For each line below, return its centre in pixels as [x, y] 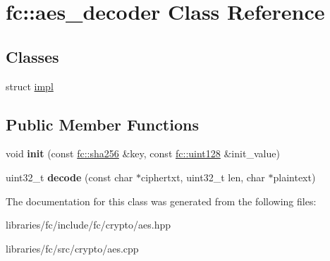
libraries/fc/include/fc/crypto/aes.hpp [88, 225]
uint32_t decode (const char [69, 177]
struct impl [30, 86]
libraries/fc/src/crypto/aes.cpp [72, 248]
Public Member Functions [102, 124]
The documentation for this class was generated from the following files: [161, 201]
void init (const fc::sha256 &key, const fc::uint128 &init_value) [143, 153]
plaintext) [294, 177]
